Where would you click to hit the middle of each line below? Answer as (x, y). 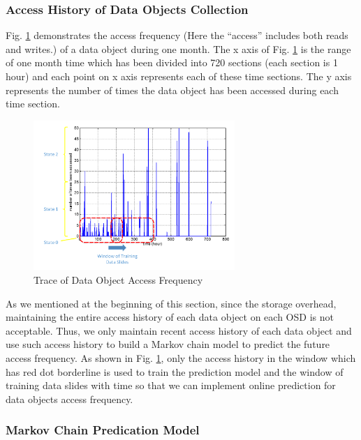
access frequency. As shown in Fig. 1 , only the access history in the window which (181, 357)
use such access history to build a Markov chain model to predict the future (168, 344)
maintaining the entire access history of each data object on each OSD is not (170, 317)
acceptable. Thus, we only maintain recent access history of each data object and (179, 330)
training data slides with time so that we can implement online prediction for (171, 385)
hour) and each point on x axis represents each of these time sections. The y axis (179, 76)
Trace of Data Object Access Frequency (118, 279)
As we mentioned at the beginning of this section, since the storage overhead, (171, 303)
